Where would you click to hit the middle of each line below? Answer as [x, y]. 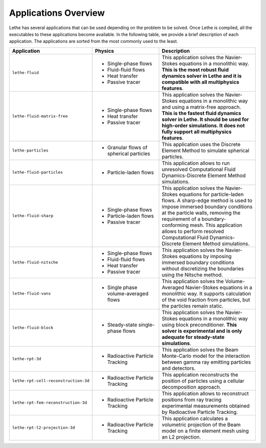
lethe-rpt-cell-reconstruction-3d [51, 381]
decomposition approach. [192, 387]
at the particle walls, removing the [201, 213]
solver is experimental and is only [202, 331]
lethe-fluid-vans [32, 294]
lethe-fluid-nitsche [35, 262]
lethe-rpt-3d [27, 359]
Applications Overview [57, 13]
